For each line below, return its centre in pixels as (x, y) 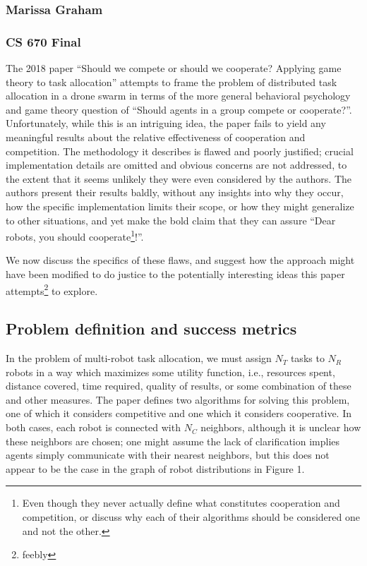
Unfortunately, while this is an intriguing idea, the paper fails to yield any (166, 123)
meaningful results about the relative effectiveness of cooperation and (156, 137)
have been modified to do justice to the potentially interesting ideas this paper (175, 274)
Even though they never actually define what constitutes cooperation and (181, 503)
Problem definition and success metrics (151, 329)
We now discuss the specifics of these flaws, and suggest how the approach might (180, 260)
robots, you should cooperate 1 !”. (75, 235)
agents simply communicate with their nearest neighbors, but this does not (168, 455)
